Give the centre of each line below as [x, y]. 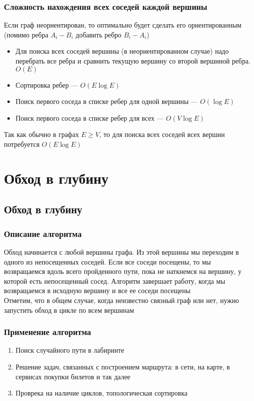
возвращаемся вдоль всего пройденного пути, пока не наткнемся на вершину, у [123, 271]
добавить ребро [99, 34]
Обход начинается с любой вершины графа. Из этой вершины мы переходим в [122, 251]
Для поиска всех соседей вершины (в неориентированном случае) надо [122, 51]
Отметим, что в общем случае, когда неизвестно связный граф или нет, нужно [122, 300]
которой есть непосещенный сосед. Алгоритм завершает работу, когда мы [115, 281]
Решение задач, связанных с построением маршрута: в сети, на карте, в [123, 366]
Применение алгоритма [48, 332]
